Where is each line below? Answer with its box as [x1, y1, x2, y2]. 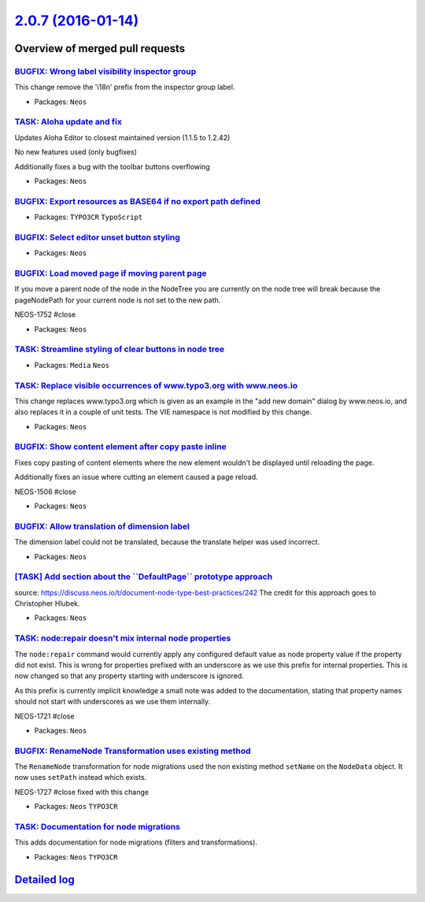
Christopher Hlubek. [14, 599, 80, 608]
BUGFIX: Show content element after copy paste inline [14, 441, 227, 452]
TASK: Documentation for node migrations [14, 822, 181, 832]
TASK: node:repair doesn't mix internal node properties [14, 633, 231, 644]
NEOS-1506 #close [14, 487, 76, 496]
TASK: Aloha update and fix [14, 117, 122, 128]
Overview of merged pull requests [14, 42, 186, 55]
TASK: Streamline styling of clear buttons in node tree [14, 343, 225, 354]
